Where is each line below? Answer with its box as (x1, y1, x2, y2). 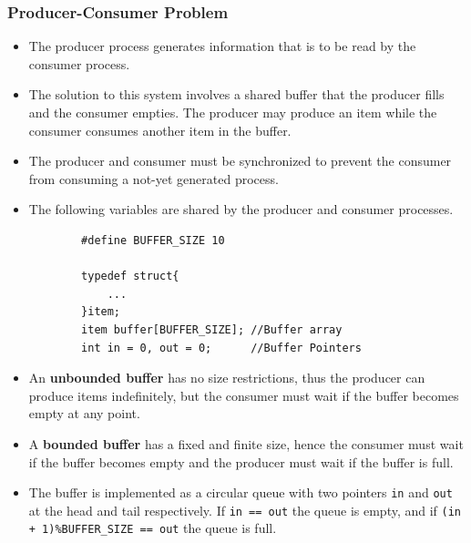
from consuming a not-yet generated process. (28, 169, 279, 188)
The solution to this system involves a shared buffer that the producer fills (28, 85, 445, 104)
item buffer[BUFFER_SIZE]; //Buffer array (81, 323, 343, 336)
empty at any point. (28, 404, 140, 423)
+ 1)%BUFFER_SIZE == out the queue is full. (28, 518, 277, 538)
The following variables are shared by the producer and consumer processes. (28, 200, 454, 219)
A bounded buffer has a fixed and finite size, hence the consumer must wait (28, 434, 464, 453)
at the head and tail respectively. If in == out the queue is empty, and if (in (28, 500, 462, 519)
